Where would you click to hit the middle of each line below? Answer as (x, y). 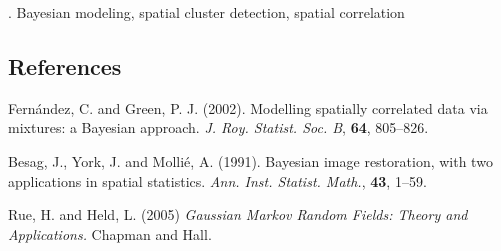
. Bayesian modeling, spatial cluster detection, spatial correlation (206, 12)
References (65, 65)
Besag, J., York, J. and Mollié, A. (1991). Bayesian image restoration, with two (250, 160)
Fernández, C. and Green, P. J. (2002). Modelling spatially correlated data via (248, 107)
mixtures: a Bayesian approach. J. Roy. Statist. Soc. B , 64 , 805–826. (218, 127)
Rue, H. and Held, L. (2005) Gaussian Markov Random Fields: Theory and (238, 214)
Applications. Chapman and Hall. (110, 233)
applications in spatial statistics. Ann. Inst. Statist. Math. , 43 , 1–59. (217, 180)
